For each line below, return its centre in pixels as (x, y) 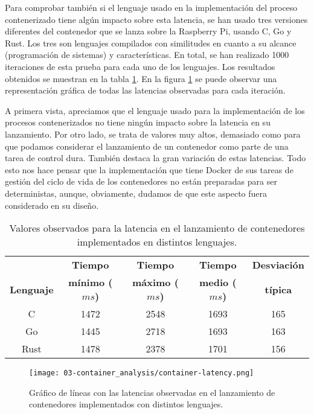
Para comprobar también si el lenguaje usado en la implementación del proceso (151, 7)
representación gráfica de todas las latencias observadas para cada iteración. (145, 90)
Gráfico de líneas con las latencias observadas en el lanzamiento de (152, 392)
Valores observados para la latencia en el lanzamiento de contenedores (157, 228)
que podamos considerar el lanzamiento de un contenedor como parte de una (147, 146)
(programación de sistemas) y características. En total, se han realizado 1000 (147, 55)
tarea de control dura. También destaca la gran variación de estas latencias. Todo (155, 158)
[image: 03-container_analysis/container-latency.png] (142, 373)
